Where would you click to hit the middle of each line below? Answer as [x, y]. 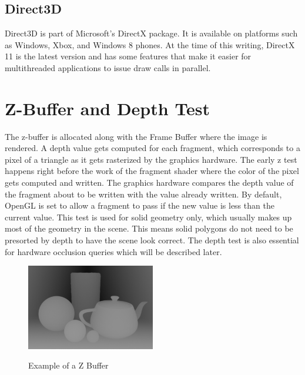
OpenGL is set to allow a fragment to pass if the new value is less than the [140, 205]
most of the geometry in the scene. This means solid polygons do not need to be [149, 228]
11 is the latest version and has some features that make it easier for [128, 56]
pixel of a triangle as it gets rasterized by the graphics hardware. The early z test [151, 159]
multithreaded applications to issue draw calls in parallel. [108, 67]
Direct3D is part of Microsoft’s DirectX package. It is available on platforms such [151, 33]
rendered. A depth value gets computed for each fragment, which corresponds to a [152, 148]
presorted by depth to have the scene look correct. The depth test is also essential [152, 240]
